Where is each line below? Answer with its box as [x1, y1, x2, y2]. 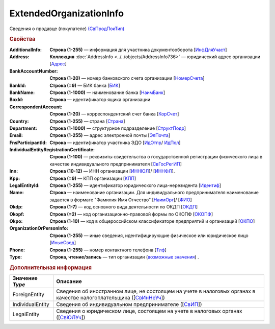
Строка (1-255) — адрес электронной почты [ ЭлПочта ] [49, 132, 171, 138]
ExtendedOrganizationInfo [9, 8, 124, 19]
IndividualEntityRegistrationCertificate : [9, 147, 95, 153]
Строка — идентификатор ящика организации [49, 97, 151, 103]
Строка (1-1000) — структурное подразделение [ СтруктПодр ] [49, 125, 186, 131]
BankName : [9, 89, 35, 96]
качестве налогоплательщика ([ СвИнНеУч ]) [56, 294, 165, 301]
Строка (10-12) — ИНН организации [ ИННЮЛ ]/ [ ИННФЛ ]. [49, 168, 175, 174]
